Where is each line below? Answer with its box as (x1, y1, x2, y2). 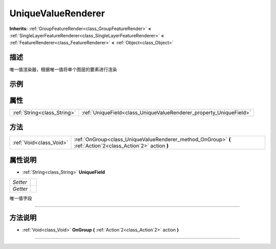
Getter (12, 185, 28, 192)
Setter (12, 179, 28, 186)
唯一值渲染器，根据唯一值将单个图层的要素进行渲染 (9, 66, 117, 72)
